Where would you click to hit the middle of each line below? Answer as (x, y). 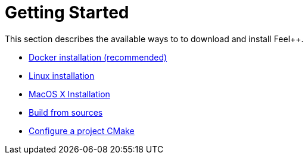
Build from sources (66, 112)
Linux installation (62, 75)
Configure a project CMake (82, 131)
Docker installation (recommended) (98, 57)
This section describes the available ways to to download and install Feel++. (154, 39)
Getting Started (67, 12)
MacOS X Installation (69, 94)
